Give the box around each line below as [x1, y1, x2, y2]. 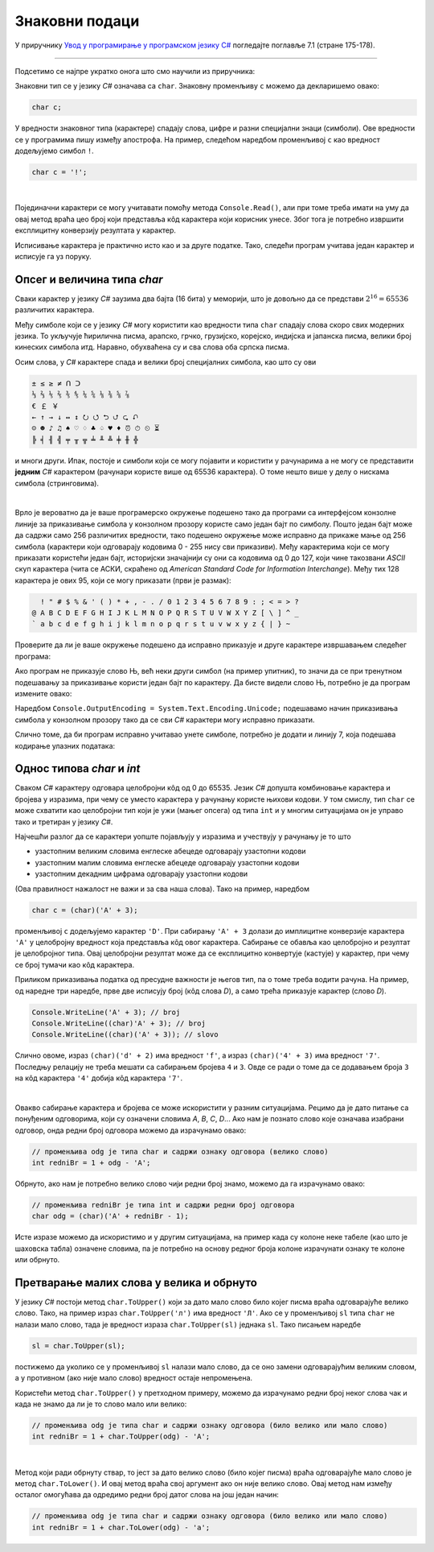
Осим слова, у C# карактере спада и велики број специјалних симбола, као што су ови [14, 357, 317, 366]
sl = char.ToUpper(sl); [31, 1341, 126, 1350]
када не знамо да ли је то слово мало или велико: [14, 1399, 187, 1409]
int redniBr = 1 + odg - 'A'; [31, 1158, 151, 1167]
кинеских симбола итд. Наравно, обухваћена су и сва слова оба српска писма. [14, 342, 289, 352]
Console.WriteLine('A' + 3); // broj [31, 1007, 181, 1017]
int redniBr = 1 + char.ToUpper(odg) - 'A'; [31, 1432, 211, 1441]
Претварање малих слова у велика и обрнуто [14, 1276, 257, 1290]
